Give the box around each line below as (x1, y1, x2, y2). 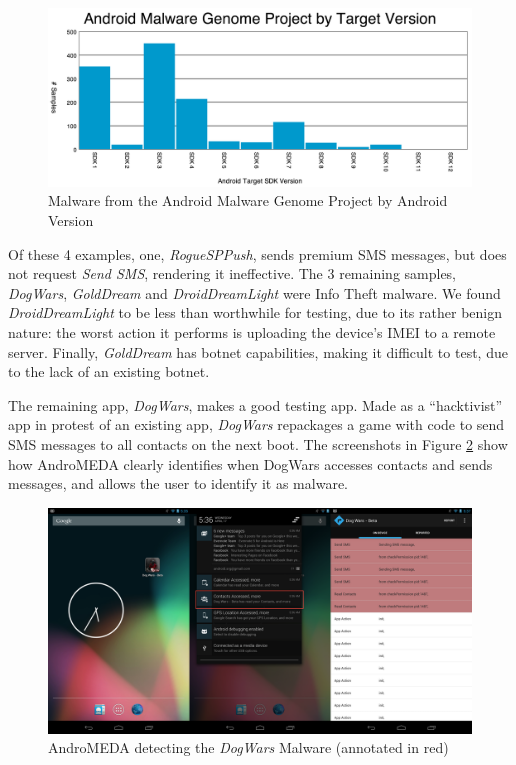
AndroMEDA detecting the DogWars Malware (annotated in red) (48, 737, 449, 758)
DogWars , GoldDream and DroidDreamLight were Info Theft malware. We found (8, 282, 501, 303)
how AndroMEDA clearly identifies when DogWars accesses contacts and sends (8, 453, 493, 474)
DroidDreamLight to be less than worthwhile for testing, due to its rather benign (8, 302, 502, 323)
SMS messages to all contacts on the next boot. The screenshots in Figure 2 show (8, 434, 508, 454)
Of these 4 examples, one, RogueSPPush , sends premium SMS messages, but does (8, 243, 507, 264)
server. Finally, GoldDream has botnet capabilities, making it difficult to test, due (8, 341, 508, 362)
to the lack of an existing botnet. (8, 361, 210, 382)
